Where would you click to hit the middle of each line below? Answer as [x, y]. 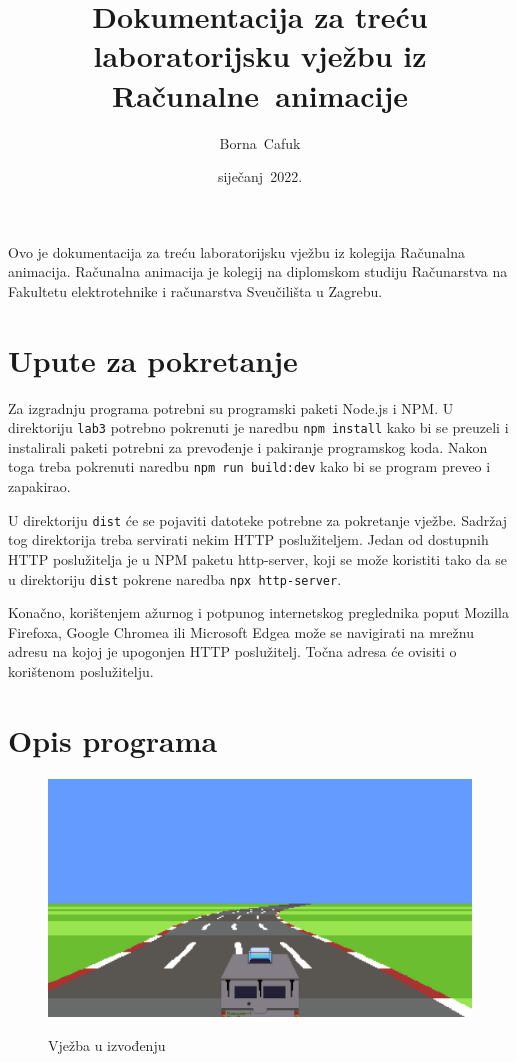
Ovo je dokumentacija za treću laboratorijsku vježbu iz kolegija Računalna [236, 251]
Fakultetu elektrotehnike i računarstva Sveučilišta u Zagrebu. [195, 290]
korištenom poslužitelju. [81, 670]
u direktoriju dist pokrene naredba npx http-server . [175, 578]
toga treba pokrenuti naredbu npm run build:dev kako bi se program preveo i [249, 466]
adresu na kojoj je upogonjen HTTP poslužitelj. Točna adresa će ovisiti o [232, 651]
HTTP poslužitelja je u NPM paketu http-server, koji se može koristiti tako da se [258, 558]
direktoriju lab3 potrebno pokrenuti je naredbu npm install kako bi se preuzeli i [258, 427]
